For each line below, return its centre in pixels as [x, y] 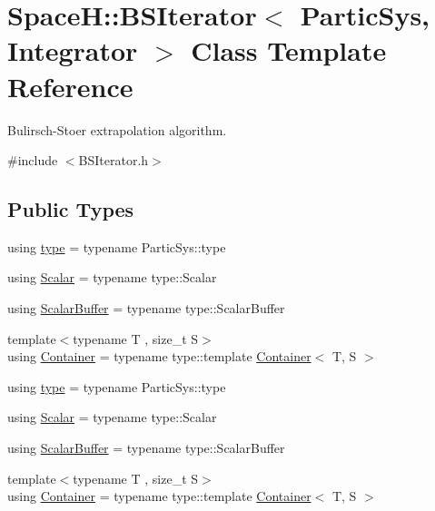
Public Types [71, 209]
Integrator [73, 50]
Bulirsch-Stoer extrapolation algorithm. [117, 129]
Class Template [289, 50]
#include [33, 160]
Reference [70, 86]
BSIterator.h [114, 160]
